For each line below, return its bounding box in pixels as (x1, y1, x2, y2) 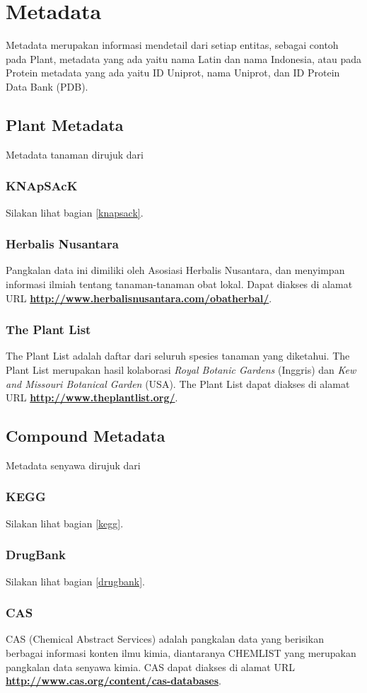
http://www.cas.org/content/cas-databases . (6, 673, 221, 688)
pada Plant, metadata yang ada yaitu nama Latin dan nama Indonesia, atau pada (6, 51, 361, 66)
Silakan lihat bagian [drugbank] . (6, 573, 145, 588)
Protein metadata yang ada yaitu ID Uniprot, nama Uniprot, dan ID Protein (6, 65, 340, 80)
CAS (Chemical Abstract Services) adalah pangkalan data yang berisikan (6, 631, 324, 646)
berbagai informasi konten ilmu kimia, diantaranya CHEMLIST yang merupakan (6, 645, 356, 660)
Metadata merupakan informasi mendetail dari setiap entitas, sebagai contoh (6, 38, 339, 52)
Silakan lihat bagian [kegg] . (6, 515, 124, 530)
